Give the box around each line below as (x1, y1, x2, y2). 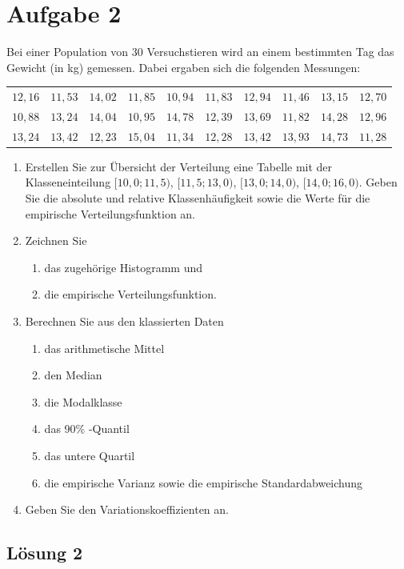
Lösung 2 (6, 540, 83, 565)
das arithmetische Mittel (44, 339, 165, 356)
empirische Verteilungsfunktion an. (25, 205, 196, 222)
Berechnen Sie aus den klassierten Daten (25, 313, 224, 329)
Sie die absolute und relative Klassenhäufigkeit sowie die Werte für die (25, 190, 370, 206)
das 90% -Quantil (44, 420, 130, 437)
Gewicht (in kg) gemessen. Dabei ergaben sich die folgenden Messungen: (6, 58, 361, 75)
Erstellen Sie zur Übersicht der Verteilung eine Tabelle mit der (25, 158, 333, 174)
